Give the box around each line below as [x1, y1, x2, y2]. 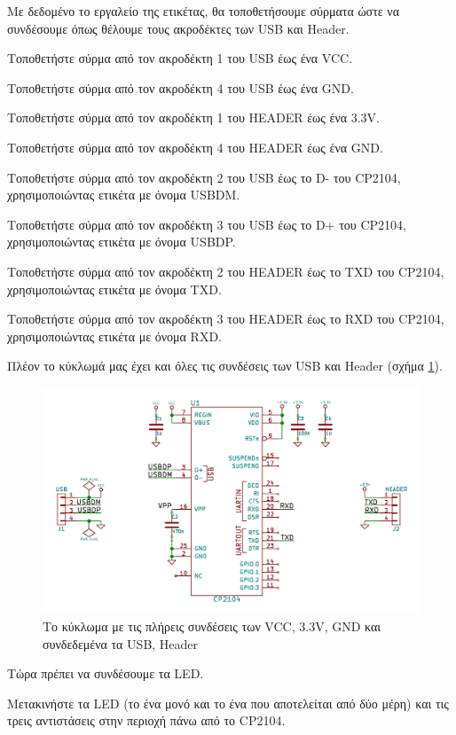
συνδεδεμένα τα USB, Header [43, 634, 199, 653]
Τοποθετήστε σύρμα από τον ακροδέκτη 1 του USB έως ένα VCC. [7, 49, 353, 67]
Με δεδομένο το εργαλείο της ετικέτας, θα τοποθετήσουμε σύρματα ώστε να [7, 2, 399, 20]
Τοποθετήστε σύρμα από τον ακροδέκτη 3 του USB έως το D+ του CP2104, [7, 215, 406, 233]
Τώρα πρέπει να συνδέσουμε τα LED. [7, 664, 204, 683]
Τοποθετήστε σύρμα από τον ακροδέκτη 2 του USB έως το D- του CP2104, [7, 168, 401, 186]
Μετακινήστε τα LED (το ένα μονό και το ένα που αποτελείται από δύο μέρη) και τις [7, 693, 449, 712]
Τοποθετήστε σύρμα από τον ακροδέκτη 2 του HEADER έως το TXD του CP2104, [7, 262, 444, 280]
